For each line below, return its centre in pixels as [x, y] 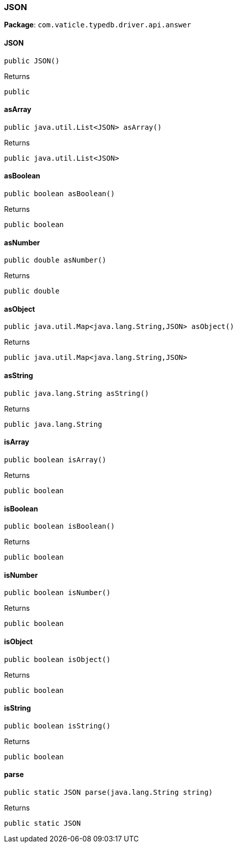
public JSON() [32, 61]
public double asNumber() [55, 260]
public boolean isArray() [55, 459]
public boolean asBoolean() [60, 194]
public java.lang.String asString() [77, 393]
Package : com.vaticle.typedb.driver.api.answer [98, 25]
